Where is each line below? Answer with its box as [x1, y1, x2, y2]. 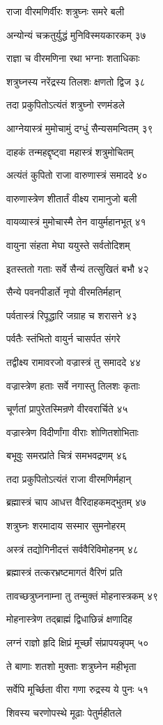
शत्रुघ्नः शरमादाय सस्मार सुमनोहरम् [6, 518, 125, 533]
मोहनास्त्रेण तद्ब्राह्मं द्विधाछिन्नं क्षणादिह [6, 612, 132, 626]
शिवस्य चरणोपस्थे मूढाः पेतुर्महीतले [6, 705, 122, 719]
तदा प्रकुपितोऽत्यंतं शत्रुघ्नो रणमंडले [6, 97, 125, 112]
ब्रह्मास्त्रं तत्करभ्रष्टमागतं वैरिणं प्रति [6, 565, 123, 580]
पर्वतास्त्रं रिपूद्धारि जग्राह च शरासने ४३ [6, 308, 137, 322]
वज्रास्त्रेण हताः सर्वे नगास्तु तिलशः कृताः [6, 378, 140, 392]
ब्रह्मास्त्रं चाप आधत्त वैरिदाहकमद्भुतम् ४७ [6, 495, 146, 509]
